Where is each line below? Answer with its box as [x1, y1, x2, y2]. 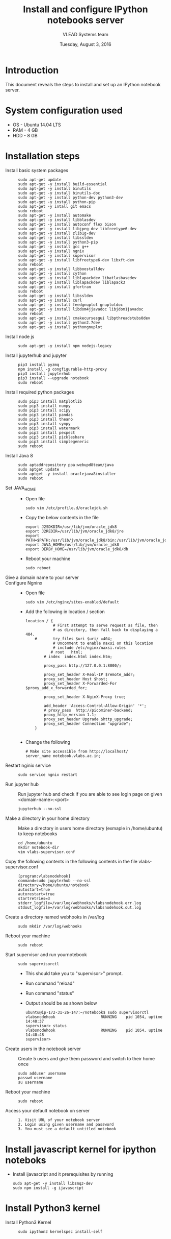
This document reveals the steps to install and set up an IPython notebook [5, 81, 161, 87]
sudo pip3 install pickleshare [18, 434, 84, 440]
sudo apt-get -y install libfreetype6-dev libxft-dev [18, 257, 135, 262]
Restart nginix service [5, 762, 51, 769]
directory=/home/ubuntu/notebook [18, 883, 89, 888]
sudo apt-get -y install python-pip [18, 199, 96, 205]
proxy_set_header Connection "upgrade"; [44, 721, 131, 726]
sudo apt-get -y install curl [18, 298, 82, 303]
